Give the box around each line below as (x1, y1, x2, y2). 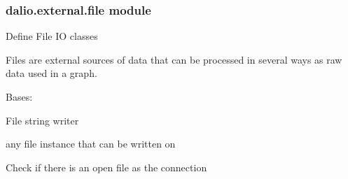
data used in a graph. (6, 66, 97, 80)
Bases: (6, 89, 33, 103)
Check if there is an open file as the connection (6, 159, 207, 174)
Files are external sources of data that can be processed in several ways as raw (6, 52, 342, 66)
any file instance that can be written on (6, 136, 176, 151)
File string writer (6, 113, 79, 127)
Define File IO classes (6, 29, 98, 43)
